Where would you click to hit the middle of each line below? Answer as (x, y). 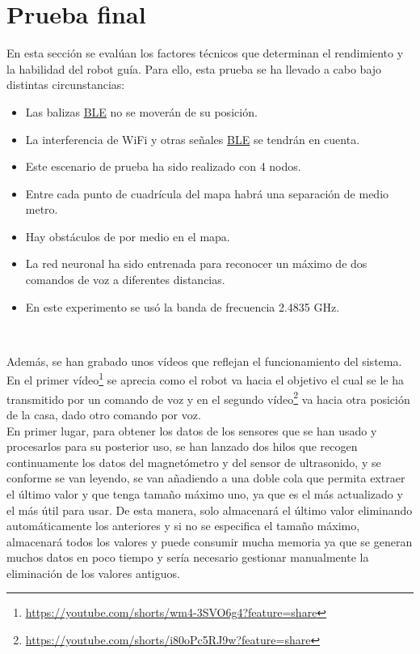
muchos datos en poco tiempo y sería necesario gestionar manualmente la (188, 557)
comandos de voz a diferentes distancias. (125, 280)
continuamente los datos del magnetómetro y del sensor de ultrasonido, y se (194, 462)
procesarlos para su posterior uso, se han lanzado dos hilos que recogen (182, 446)
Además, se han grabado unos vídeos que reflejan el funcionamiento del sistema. (204, 361)
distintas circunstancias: (66, 85)
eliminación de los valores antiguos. (93, 573)
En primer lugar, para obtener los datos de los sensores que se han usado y (192, 430)
